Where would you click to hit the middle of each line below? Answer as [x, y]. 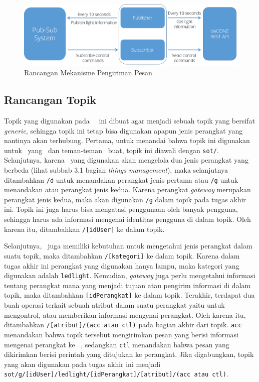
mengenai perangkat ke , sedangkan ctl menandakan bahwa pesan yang [117, 344]
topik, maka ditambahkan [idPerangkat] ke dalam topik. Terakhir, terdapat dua [129, 295]
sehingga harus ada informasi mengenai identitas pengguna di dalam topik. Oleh [127, 219]
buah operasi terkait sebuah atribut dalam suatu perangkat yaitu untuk [114, 305]
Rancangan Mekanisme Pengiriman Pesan [88, 73]
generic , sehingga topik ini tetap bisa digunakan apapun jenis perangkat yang [123, 130]
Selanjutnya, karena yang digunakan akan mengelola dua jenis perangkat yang [126, 160]
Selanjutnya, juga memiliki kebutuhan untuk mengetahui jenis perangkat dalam [128, 246]
